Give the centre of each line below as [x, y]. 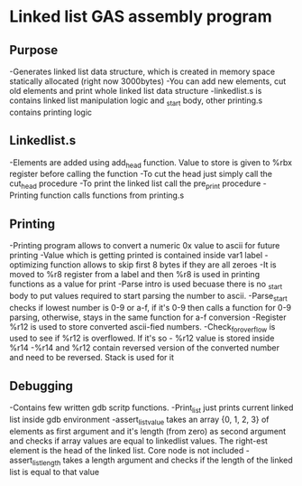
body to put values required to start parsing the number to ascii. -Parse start [149, 297]
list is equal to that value [55, 472]
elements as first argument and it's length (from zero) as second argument [148, 431]
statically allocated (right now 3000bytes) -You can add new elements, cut [148, 81]
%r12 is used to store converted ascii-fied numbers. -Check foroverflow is [142, 327]
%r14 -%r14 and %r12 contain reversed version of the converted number [144, 348]
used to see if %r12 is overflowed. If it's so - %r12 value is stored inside [142, 338]
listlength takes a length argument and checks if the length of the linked [162, 461]
